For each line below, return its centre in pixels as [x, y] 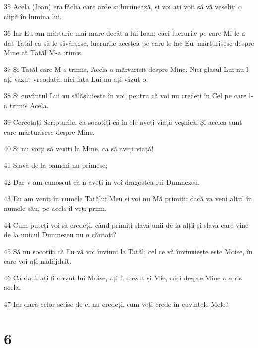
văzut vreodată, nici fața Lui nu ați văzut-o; [81, 79]
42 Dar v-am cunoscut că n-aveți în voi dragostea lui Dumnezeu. [102, 181]
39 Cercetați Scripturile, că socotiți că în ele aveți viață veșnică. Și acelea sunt [123, 122]
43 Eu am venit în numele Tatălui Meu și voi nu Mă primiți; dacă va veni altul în [128, 198]
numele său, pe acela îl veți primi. [55, 208]
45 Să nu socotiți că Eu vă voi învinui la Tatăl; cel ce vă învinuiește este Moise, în [128, 251]
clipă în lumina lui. [33, 16]
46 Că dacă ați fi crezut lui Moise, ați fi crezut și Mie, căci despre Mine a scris [123, 277]
